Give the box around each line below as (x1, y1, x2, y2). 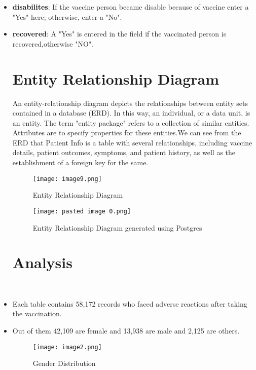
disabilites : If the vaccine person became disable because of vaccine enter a (12, 2, 249, 12)
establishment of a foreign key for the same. (12, 157, 149, 168)
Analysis (12, 252, 72, 273)
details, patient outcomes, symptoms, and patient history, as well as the (12, 147, 236, 158)
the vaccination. (12, 308, 62, 319)
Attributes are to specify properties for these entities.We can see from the (12, 127, 241, 138)
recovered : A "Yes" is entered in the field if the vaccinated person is (12, 28, 227, 39)
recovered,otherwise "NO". (12, 38, 94, 49)
